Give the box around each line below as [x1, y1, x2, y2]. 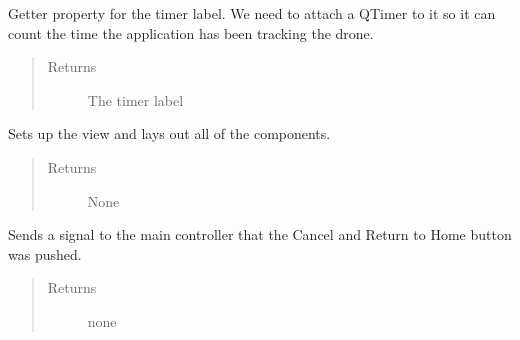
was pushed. [8, 243, 82, 264]
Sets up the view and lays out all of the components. [8, 123, 331, 144]
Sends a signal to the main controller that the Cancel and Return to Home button [8, 224, 512, 245]
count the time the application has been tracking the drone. [8, 22, 374, 43]
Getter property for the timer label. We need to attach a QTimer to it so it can [8, 3, 496, 23]
